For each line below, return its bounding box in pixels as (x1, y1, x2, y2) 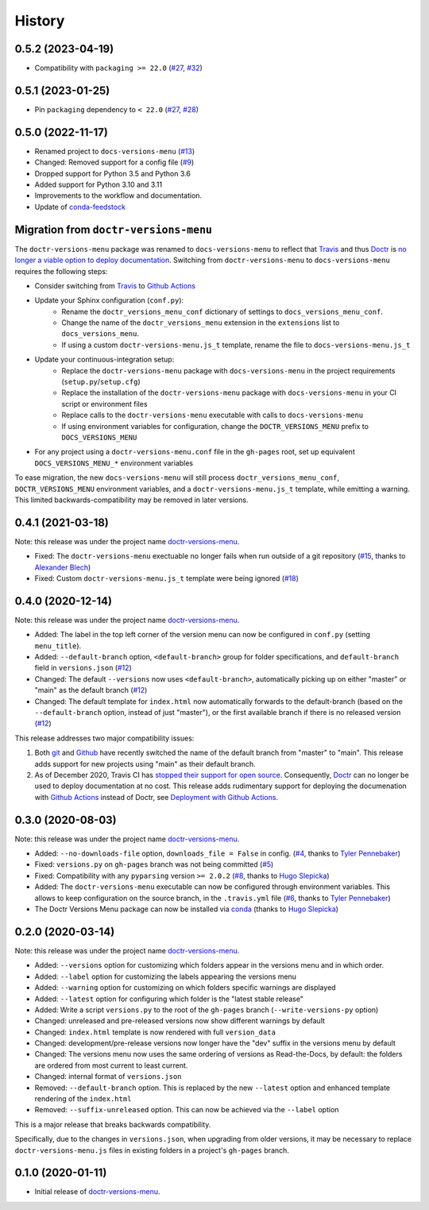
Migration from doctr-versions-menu (14, 222, 212, 236)
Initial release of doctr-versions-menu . (34, 1187, 160, 1196)
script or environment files (61, 399, 148, 408)
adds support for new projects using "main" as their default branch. (34, 759, 256, 768)
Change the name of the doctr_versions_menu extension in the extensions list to (61, 318, 340, 327)
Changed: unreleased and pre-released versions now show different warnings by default (34, 1016, 326, 1026)
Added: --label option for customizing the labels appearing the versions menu (34, 972, 297, 981)
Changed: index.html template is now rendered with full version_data (34, 1027, 276, 1037)
